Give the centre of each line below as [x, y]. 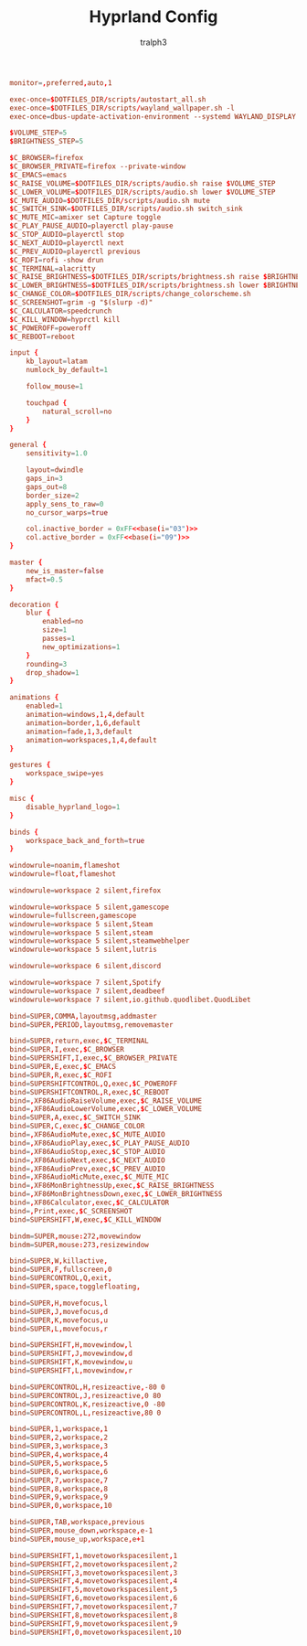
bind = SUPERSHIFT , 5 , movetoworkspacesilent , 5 [94, 1590]
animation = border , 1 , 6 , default [84, 723]
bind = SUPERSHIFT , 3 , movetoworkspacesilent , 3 [94, 1573]
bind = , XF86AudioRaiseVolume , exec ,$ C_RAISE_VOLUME [106, 1101]
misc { [22, 799]
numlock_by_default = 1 [67, 370]
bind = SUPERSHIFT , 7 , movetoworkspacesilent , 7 [94, 1607]
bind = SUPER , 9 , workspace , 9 [58, 1497]
